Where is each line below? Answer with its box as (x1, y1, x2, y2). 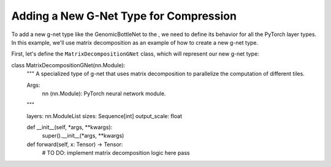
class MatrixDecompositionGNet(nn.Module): (11, 61, 126, 69)
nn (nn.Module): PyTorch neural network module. (42, 89, 166, 97)
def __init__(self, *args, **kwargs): (26, 124, 113, 131)
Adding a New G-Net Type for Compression (11, 9, 237, 23)
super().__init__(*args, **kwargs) (42, 132, 124, 139)
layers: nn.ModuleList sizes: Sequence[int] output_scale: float (26, 112, 183, 119)
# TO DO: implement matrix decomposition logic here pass (42, 149, 190, 157)
